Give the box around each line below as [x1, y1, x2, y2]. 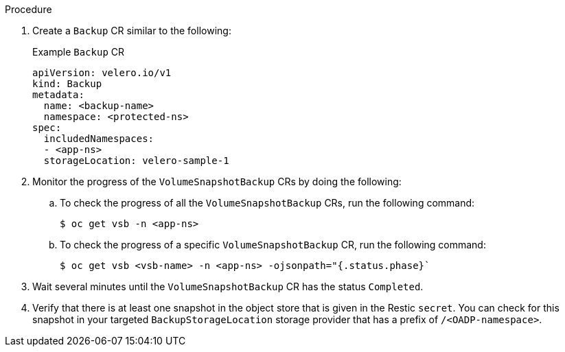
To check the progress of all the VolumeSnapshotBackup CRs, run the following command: [60, 197, 475, 209]
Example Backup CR [32, 46, 125, 58]
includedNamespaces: [43, 133, 154, 144]
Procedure [5, 3, 52, 15]
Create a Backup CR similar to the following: [32, 25, 231, 36]
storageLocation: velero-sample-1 [43, 155, 229, 166]
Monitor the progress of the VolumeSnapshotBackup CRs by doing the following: [32, 176, 402, 187]
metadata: [32, 89, 84, 100]
